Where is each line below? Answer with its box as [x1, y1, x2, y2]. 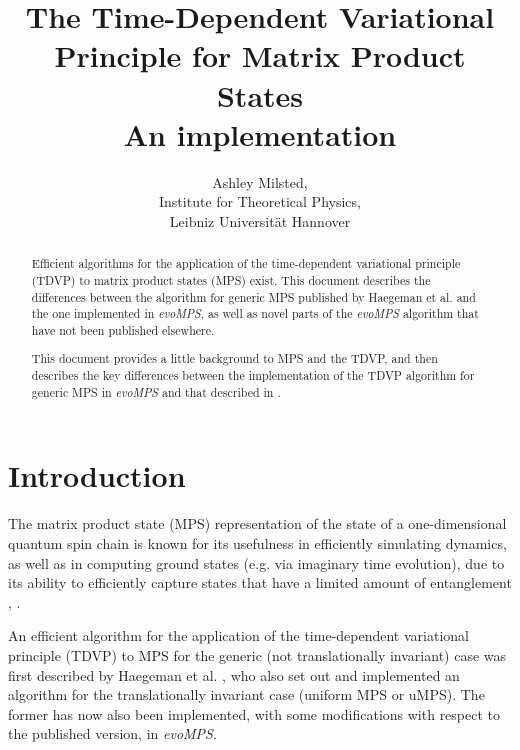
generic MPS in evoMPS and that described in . [31, 383, 281, 400]
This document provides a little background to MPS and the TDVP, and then [31, 350, 438, 367]
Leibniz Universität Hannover [169, 210, 351, 231]
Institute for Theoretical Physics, [159, 191, 361, 212]
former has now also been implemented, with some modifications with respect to [8, 703, 501, 724]
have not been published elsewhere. [31, 321, 215, 338]
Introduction [8, 455, 186, 496]
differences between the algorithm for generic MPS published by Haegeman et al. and [31, 288, 476, 305]
